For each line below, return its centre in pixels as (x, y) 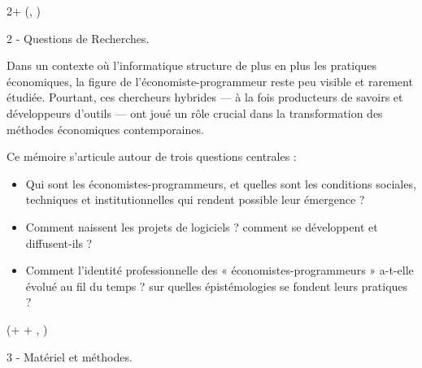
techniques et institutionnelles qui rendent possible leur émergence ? (195, 199)
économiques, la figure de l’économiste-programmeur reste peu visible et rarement (210, 81)
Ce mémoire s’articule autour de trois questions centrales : (152, 156)
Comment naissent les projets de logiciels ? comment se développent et (202, 226)
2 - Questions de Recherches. (78, 38)
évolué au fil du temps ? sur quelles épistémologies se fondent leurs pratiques (217, 286)
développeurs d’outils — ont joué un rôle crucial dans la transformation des (195, 113)
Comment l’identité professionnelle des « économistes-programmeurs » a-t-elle (220, 270)
